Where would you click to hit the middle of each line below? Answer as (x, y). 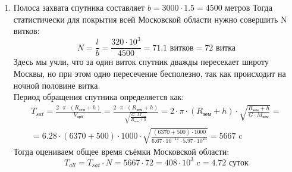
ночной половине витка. (57, 85)
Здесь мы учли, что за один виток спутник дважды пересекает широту (141, 62)
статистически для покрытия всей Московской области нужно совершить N (150, 19)
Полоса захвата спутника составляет (79, 7)
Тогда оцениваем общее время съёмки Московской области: (121, 151)
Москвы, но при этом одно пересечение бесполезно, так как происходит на (150, 73)
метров (238, 8)
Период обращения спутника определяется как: (99, 97)
